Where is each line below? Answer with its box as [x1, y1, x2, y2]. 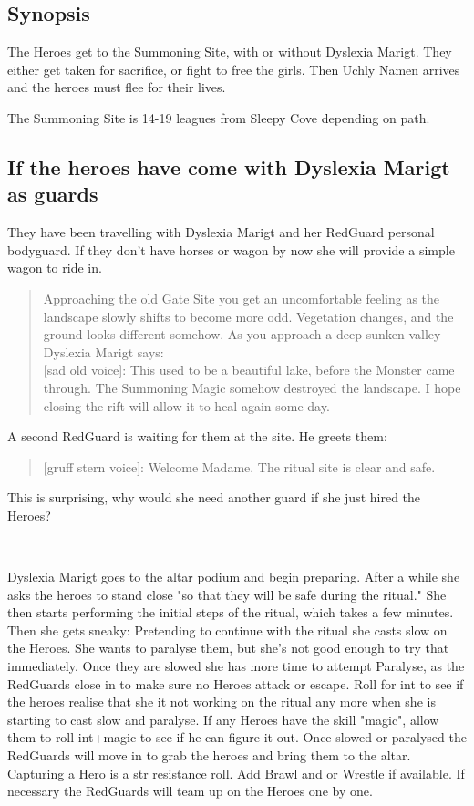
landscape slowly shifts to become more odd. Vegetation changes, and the [43, 306, 454, 325]
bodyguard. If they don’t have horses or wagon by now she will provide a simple [7, 240, 455, 259]
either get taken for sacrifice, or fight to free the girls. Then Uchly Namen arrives [7, 59, 460, 78]
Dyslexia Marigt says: [43, 342, 164, 361]
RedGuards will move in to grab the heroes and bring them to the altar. [7, 746, 411, 765]
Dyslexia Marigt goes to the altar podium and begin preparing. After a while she [7, 567, 460, 586]
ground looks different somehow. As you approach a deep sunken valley [43, 325, 441, 344]
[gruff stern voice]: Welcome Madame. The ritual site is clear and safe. [43, 457, 436, 476]
